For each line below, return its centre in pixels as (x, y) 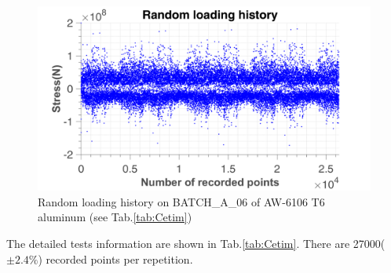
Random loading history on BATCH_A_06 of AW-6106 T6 (181, 201)
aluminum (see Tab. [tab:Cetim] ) (115, 217)
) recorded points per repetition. (115, 258)
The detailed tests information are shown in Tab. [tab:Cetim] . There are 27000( (196, 243)
